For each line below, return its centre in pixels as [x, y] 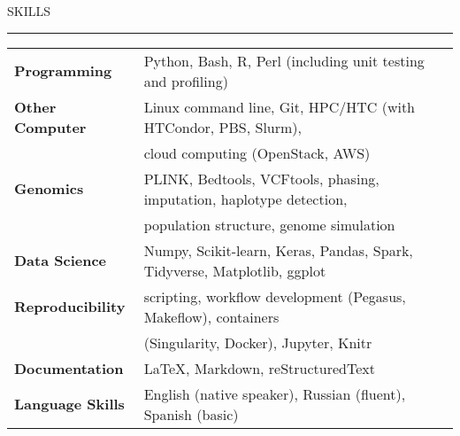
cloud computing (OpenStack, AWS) [257, 152]
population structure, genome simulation [269, 224]
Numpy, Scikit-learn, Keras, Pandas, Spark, [278, 250]
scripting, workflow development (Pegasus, [275, 296]
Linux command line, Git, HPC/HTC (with [280, 106]
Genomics [49, 189]
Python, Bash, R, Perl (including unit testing [284, 60]
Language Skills [69, 404]
